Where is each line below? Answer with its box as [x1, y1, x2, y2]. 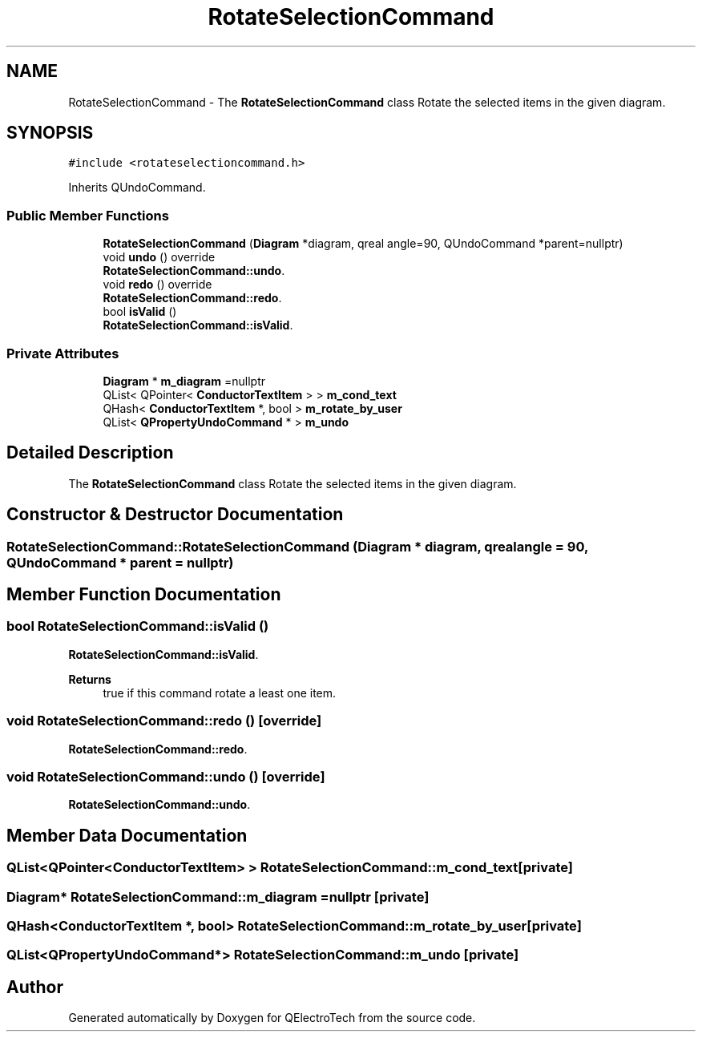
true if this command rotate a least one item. [103, 685, 337, 700]
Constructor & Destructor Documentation [6, 504, 344, 525]
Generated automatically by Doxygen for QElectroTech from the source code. [68, 1011, 476, 1025]
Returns [68, 672, 111, 686]
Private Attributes [6, 345, 119, 361]
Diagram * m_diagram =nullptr [103, 374, 265, 388]
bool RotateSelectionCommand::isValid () [6, 618, 269, 635]
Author [6, 976, 63, 997]
